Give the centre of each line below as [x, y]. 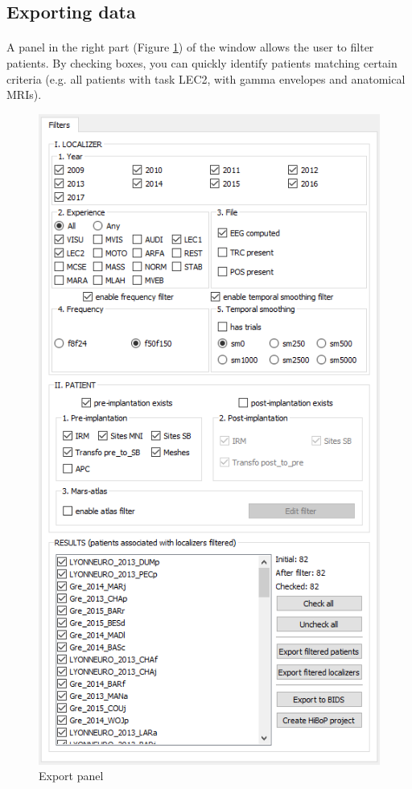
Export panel [71, 776]
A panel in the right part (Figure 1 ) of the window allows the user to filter [190, 47]
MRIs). [24, 95]
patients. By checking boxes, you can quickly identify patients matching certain [202, 62]
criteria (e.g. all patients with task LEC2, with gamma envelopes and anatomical [206, 78]
